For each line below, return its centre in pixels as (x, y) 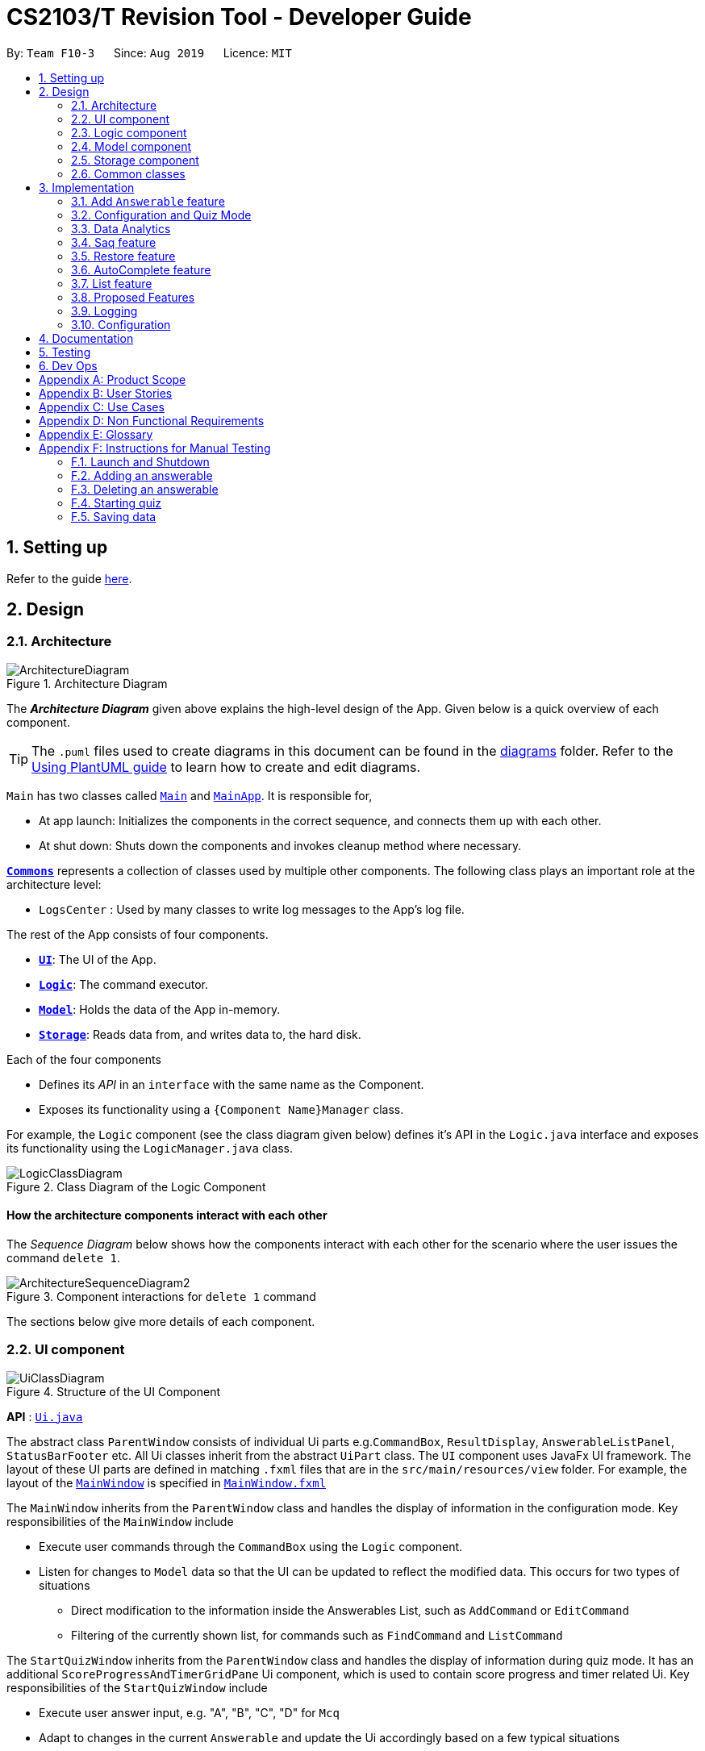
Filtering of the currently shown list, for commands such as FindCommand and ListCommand (317, 1635)
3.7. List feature (112, 283)
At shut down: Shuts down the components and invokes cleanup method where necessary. (280, 845)
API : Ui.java (45, 1416)
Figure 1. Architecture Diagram (87, 683)
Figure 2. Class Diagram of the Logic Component (136, 1186)
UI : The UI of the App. (98, 959)
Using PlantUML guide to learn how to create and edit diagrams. (226, 767)
